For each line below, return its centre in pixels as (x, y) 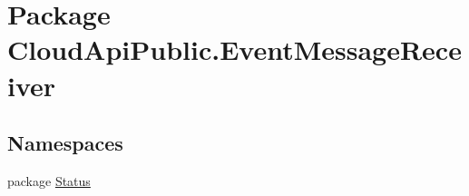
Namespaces (65, 143)
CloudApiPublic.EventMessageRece (234, 49)
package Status (49, 180)
